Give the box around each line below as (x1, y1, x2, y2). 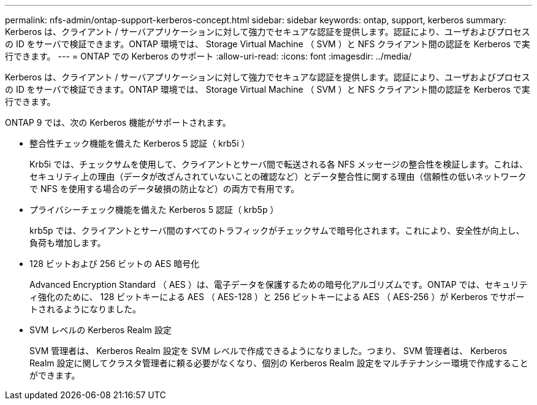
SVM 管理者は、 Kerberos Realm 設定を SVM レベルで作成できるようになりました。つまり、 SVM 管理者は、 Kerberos (29, 345, 508, 356)
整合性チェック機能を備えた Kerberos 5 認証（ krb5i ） (29, 138, 250, 148)
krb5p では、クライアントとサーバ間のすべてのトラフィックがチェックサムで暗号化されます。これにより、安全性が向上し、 (29, 225, 525, 236)
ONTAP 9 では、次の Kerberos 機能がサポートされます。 (5, 117, 231, 128)
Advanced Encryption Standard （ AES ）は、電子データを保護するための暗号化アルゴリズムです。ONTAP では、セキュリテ (29, 279, 528, 290)
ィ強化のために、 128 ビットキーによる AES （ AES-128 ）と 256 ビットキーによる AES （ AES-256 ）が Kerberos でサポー (29, 291, 525, 302)
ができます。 (29, 370, 80, 380)
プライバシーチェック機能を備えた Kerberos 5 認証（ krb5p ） (29, 204, 279, 215)
